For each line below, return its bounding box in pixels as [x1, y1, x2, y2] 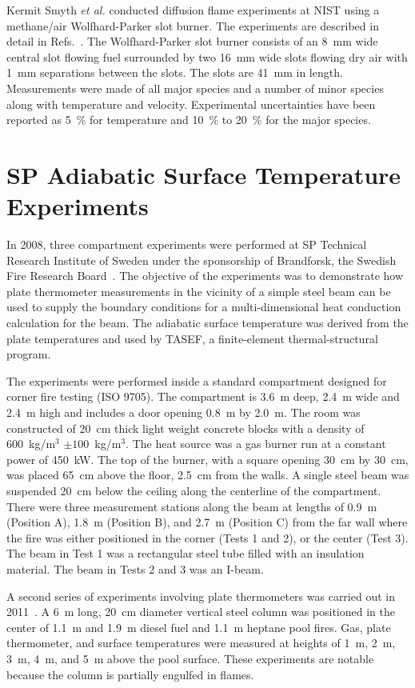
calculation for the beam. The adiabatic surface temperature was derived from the [6, 314, 409, 331]
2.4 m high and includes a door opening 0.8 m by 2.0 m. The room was [6, 404, 361, 420]
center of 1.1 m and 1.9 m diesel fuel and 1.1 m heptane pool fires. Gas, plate [6, 618, 391, 635]
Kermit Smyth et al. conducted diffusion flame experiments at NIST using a [6, 2, 380, 18]
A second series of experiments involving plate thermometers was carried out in [6, 587, 395, 604]
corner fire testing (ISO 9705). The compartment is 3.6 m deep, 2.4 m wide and [6, 388, 400, 405]
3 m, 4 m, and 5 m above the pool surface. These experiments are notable [6, 650, 374, 666]
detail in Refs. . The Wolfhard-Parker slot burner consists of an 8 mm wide [6, 33, 378, 50]
